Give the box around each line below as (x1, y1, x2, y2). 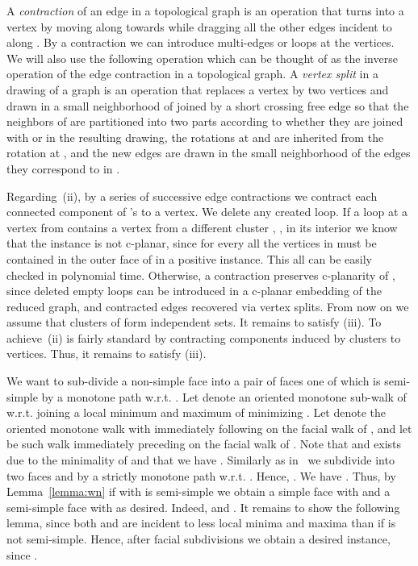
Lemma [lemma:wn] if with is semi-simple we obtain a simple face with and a (6, 483, 391, 500)
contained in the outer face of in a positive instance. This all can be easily (6, 250, 372, 267)
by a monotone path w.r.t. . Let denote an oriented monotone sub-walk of (41, 388, 407, 405)
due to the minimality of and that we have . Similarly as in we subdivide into (6, 452, 395, 468)
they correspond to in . (6, 160, 120, 177)
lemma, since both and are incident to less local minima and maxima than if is (6, 514, 396, 531)
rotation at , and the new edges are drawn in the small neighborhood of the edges (6, 144, 411, 161)
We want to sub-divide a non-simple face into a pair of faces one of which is (6, 372, 381, 389)
